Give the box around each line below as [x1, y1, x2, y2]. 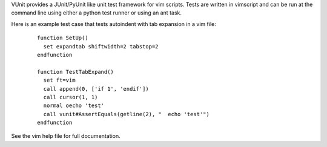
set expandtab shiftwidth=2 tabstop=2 [43, 43, 159, 50]
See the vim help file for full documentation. [11, 132, 121, 140]
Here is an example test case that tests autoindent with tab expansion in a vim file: [11, 20, 216, 27]
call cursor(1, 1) [43, 94, 98, 100]
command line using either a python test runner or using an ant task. [11, 9, 182, 16]
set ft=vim [43, 77, 76, 84]
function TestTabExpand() [37, 68, 114, 75]
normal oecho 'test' [43, 102, 105, 109]
